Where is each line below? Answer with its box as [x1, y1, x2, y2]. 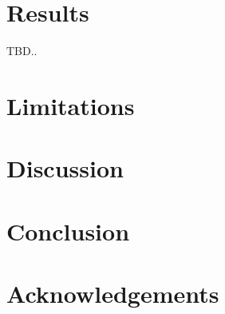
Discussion [6, 152, 124, 185]
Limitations [6, 89, 135, 121]
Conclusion [6, 214, 130, 247]
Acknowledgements [6, 277, 219, 310]
